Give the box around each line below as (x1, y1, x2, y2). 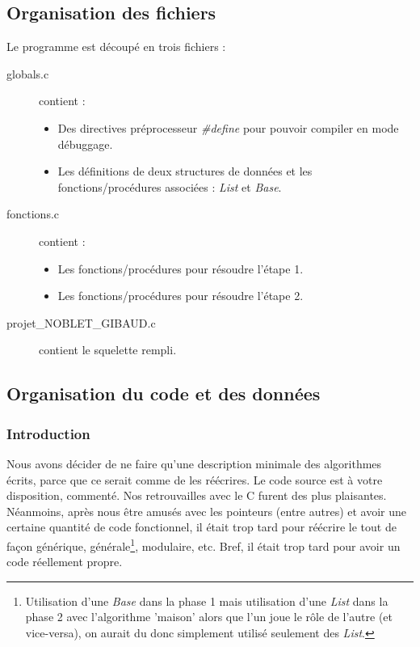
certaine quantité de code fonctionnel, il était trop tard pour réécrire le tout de (6, 518, 397, 535)
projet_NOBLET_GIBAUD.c (6, 314, 156, 331)
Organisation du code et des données (6, 381, 321, 406)
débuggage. (57, 135, 113, 152)
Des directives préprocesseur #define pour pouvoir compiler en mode (57, 119, 399, 136)
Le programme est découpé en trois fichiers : (6, 38, 226, 55)
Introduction (6, 423, 90, 443)
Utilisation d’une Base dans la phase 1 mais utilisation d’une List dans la (25, 592, 388, 609)
